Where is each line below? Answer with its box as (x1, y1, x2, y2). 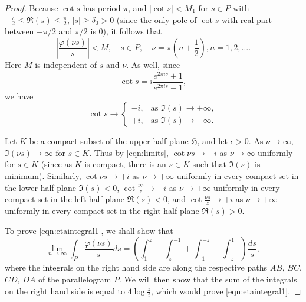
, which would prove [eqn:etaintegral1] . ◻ (150, 284, 301, 297)
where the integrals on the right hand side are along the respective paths (5, 261, 267, 274)
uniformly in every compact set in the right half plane (5, 204, 199, 217)
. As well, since (126, 59, 180, 71)
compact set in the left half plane (5, 193, 125, 205)
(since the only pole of (116, 13, 197, 25)
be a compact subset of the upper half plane (29, 135, 189, 147)
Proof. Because (5, 2, 58, 14)
